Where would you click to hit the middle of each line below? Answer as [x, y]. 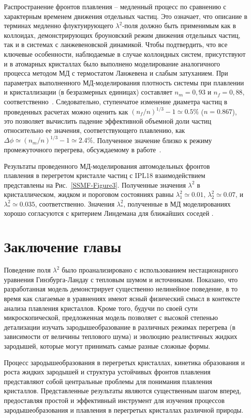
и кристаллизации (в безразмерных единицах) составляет [88, 92]
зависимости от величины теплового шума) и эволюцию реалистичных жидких [121, 336]
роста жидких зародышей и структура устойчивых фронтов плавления [107, 372]
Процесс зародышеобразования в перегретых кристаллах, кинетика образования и [124, 362]
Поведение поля [27, 270]
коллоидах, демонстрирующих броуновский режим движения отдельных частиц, [122, 35]
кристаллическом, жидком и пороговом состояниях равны [89, 194]
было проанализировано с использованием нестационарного [150, 270]
